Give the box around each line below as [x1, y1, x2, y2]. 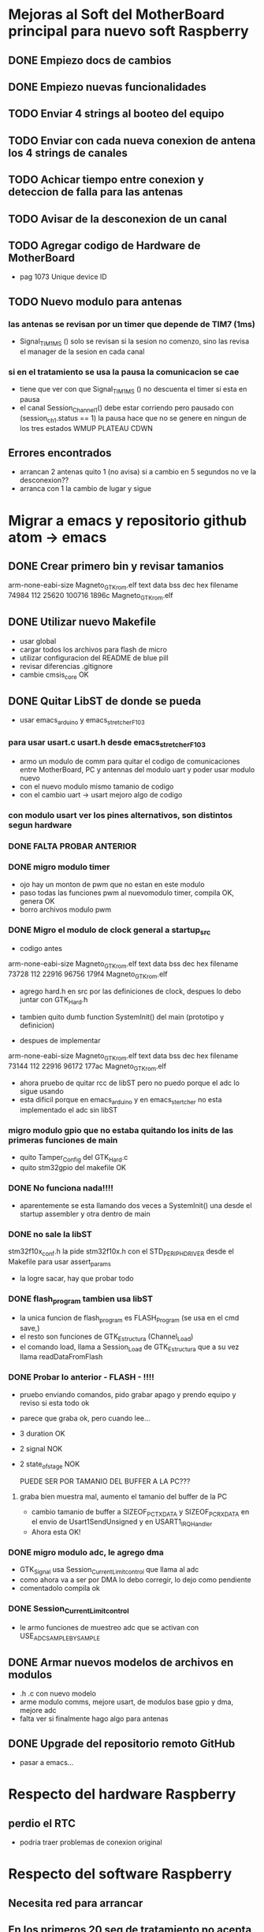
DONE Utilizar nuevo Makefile [8, 615, 156, 629]
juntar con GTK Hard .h [19, 995, 88, 1006]
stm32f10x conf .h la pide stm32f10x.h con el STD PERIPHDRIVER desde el [8, 1247, 234, 1258]
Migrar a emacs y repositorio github [8, 511, 247, 529]
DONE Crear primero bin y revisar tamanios [8, 559, 225, 573]
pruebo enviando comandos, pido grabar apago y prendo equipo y [19, 1389, 236, 1399]
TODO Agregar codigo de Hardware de [8, 239, 201, 252]
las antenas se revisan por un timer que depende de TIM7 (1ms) [8, 318, 256, 329]
